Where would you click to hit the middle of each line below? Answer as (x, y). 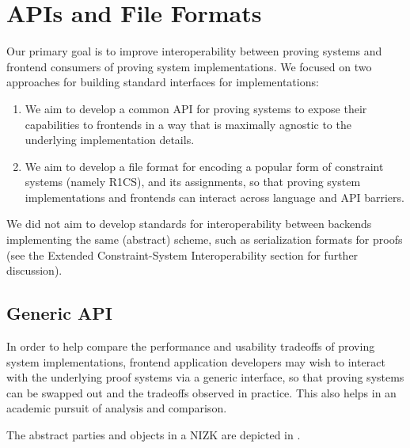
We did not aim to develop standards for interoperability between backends (189, 224)
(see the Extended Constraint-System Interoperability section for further (182, 254)
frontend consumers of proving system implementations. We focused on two (189, 66)
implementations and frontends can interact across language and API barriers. (214, 197)
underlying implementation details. (110, 140)
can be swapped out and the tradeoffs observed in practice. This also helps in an (201, 392)
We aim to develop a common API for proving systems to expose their (196, 108)
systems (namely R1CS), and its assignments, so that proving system (193, 182)
